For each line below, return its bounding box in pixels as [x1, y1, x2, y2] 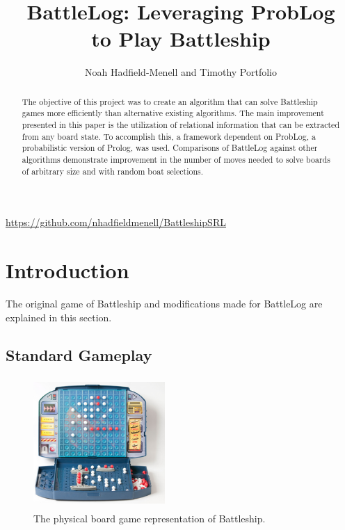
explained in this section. [6, 310, 112, 324]
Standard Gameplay [6, 344, 152, 365]
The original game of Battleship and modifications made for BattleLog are [6, 296, 323, 311]
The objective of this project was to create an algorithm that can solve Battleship [22, 95, 318, 107]
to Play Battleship [91, 24, 271, 53]
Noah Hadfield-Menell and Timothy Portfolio [85, 65, 277, 79]
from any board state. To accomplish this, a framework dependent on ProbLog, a [22, 130, 316, 142]
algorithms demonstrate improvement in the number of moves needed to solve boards [22, 153, 330, 165]
